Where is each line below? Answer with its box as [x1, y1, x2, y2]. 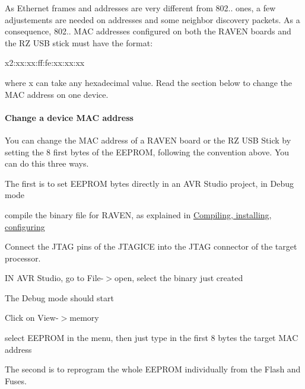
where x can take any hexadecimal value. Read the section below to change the [5, 76, 293, 88]
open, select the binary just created [115, 272, 243, 284]
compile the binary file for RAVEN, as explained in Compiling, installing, [5, 208, 272, 221]
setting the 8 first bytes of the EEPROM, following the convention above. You [5, 145, 290, 158]
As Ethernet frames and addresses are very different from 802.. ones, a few [5, 2, 276, 14]
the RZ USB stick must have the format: [5, 36, 153, 49]
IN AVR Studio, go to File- [5, 272, 104, 284]
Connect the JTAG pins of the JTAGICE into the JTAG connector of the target [5, 240, 297, 253]
